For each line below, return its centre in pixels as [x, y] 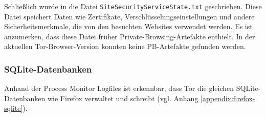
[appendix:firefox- [228, 98]
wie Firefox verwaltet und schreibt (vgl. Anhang [123, 98]
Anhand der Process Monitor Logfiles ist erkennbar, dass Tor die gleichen [119, 88]
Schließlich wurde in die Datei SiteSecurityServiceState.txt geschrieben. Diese [133, 6]
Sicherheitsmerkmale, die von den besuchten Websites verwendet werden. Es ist [128, 26]
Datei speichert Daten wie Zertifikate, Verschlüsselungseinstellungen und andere [129, 16]
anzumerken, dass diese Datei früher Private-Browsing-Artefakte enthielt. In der [130, 36]
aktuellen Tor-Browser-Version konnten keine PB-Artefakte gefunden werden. [125, 46]
